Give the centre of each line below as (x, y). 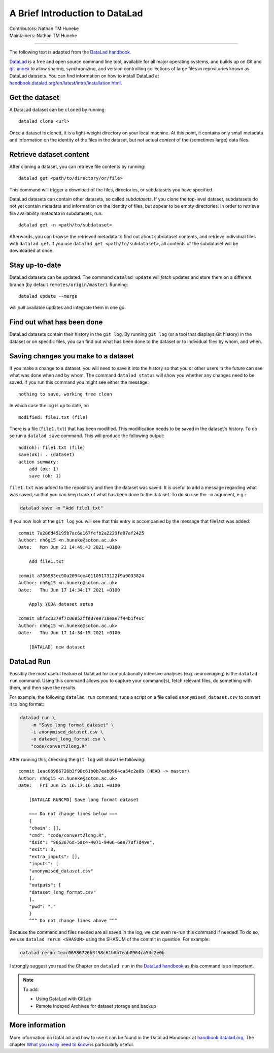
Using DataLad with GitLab (64, 999)
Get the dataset (34, 97)
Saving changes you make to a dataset (72, 356)
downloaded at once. (31, 251)
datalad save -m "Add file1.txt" (62, 508)
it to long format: (27, 704)
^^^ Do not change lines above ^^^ (73, 921)
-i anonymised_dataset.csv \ (67, 732)
